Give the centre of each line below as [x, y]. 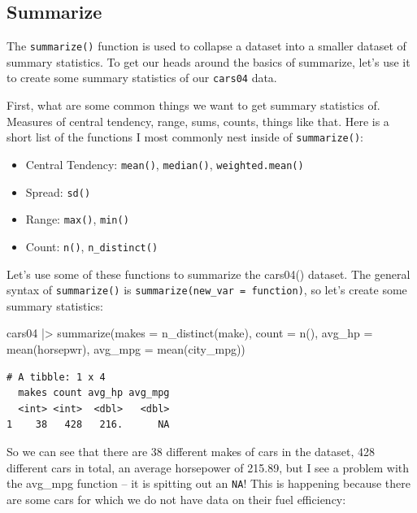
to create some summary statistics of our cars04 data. [142, 78]
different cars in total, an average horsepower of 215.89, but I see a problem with [208, 467]
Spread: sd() [58, 191]
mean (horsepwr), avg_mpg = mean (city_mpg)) [126, 349]
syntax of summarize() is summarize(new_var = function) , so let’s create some [207, 290]
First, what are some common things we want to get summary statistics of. [193, 105]
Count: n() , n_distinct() [92, 246]
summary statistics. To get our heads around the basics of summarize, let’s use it [208, 61]
